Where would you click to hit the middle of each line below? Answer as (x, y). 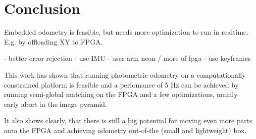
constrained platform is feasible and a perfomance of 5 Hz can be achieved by (121, 84)
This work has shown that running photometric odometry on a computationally (125, 74)
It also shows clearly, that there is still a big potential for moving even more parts (128, 120)
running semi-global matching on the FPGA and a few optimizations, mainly (121, 94)
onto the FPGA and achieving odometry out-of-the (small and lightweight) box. (125, 130)
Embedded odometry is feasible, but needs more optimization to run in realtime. (126, 32)
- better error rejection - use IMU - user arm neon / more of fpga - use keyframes (127, 58)
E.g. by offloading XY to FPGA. (53, 41)
